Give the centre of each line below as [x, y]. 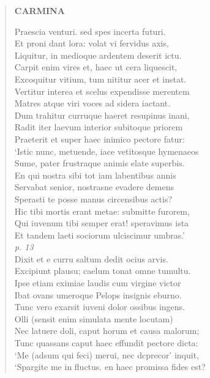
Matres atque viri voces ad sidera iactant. [92, 103]
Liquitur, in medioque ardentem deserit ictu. [98, 55]
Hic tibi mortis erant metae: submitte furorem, [102, 211]
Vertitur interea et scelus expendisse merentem [102, 91]
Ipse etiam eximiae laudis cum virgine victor [98, 283]
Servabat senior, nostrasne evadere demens [94, 187]
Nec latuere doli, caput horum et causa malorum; [107, 331]
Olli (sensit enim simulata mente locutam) [94, 318]
